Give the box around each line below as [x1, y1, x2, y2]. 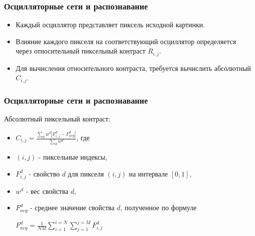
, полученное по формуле [120, 202, 197, 213]
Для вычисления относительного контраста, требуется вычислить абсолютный [15, 62, 251, 73]
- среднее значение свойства [30, 202, 115, 213]
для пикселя [68, 168, 104, 178]
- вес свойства [26, 185, 68, 196]
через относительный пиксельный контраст [15, 46, 146, 56]
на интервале [129, 168, 168, 178]
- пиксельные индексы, [38, 152, 107, 162]
